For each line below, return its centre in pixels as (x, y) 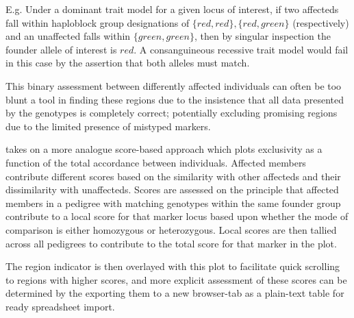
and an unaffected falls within (68, 36)
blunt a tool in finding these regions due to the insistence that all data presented (175, 99)
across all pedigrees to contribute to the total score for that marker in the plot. (171, 243)
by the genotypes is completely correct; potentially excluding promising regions (172, 113)
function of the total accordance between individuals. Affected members (156, 162)
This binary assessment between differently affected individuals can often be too (174, 85)
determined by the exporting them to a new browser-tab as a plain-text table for (175, 293)
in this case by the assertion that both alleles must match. (128, 63)
